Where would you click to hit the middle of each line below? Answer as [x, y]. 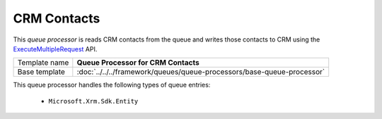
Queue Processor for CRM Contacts [138, 63]
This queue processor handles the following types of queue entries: [112, 85]
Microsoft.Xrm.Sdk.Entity [93, 101]
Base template [41, 72]
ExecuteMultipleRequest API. [55, 49]
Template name [43, 63]
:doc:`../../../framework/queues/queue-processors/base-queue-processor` [201, 72]
